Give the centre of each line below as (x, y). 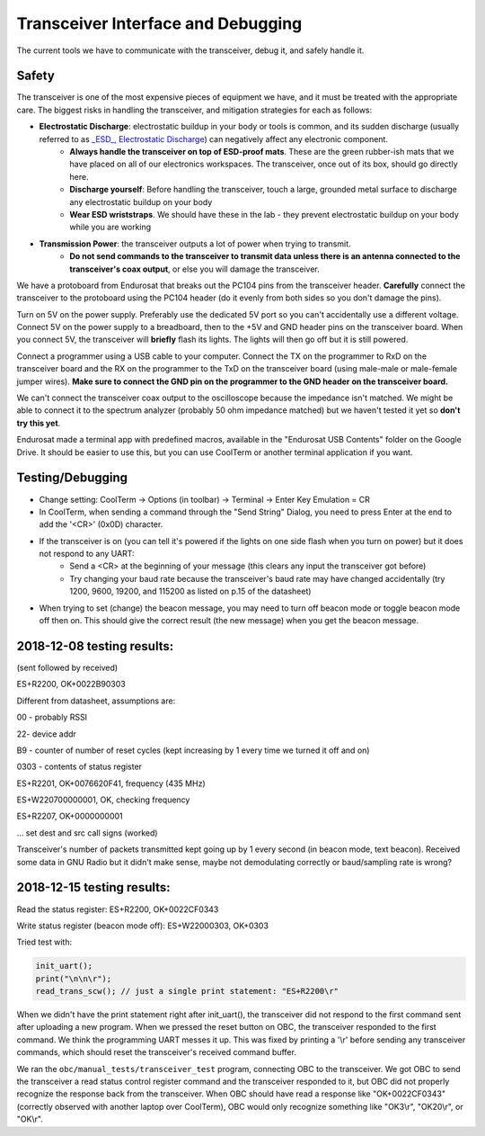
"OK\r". (30, 1119)
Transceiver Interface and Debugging (159, 23)
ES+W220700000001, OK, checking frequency (103, 800)
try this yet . (39, 423)
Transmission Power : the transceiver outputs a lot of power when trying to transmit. (195, 244)
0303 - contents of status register (79, 767)
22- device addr (46, 734)
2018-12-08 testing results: (95, 646)
